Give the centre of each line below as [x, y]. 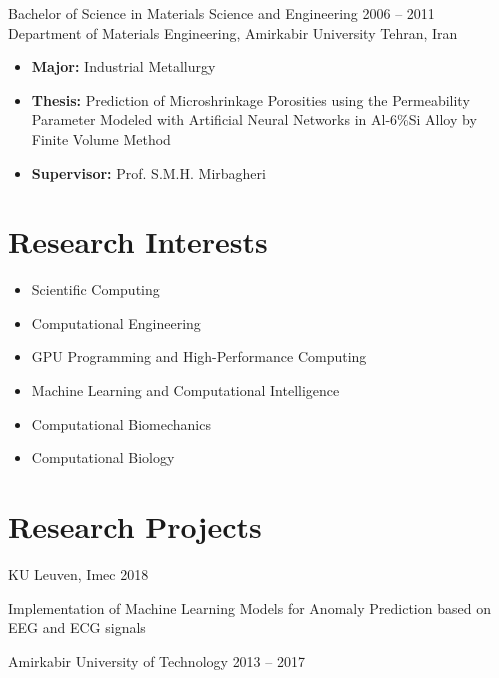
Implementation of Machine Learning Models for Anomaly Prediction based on [249, 607]
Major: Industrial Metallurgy [123, 66]
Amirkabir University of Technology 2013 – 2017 [156, 660]
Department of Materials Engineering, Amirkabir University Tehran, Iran [233, 32]
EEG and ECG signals [77, 627]
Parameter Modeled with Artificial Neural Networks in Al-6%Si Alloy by [254, 119]
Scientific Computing [95, 289]
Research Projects [135, 526]
